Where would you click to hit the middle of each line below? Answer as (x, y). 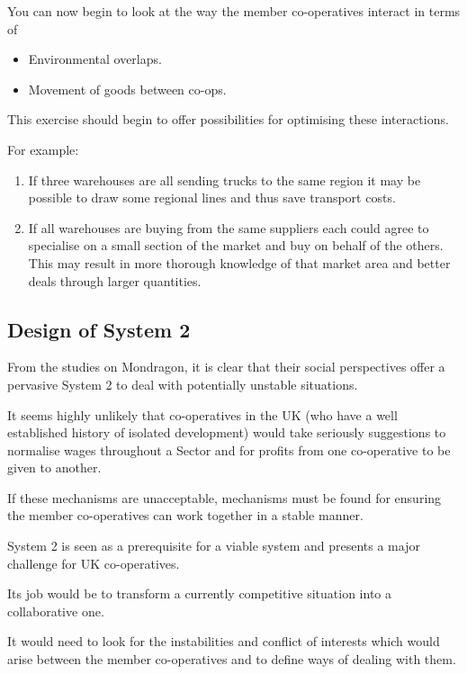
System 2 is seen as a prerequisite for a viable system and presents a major (214, 546)
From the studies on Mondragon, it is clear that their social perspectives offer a (226, 367)
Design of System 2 (99, 329)
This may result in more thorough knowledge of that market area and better (239, 262)
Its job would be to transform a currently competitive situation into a (200, 593)
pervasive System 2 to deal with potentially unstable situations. (183, 384)
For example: (43, 149)
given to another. (54, 467)
